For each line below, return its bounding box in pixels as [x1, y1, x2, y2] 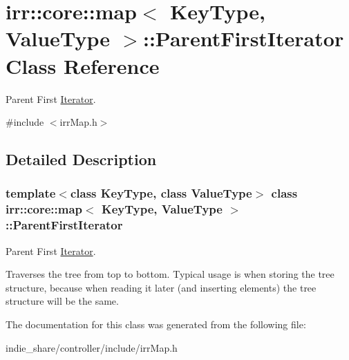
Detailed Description [6, 149, 157, 170]
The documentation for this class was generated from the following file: [6, 316, 306, 331]
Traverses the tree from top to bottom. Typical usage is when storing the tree [6, 267, 334, 281]
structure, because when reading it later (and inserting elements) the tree [6, 280, 317, 294]
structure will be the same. [6, 294, 119, 308]
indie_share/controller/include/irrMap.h [6, 340, 178, 354]
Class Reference [6, 51, 160, 79]
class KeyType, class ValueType [70, 184, 252, 202]
